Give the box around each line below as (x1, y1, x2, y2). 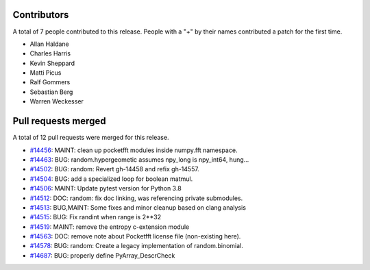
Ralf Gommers (29, 78, 71, 86)
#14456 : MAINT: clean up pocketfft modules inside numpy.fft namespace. (29, 146, 238, 154)
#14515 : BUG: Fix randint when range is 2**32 (29, 213, 161, 221)
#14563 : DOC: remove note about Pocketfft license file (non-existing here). (29, 232, 241, 241)
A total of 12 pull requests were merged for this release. (12, 134, 169, 142)
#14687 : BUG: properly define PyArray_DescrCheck (29, 251, 175, 260)
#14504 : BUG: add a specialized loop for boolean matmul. (29, 175, 193, 183)
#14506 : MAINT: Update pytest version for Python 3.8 (29, 184, 182, 193)
